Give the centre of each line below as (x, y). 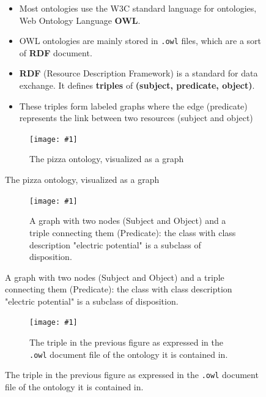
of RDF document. (56, 52)
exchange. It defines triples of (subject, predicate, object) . (137, 85)
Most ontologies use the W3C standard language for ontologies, (138, 8)
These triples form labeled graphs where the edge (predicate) (133, 106)
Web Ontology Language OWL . (80, 20)
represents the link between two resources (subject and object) (136, 118)
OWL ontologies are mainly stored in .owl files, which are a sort (140, 41)
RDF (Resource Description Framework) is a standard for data (139, 73)
